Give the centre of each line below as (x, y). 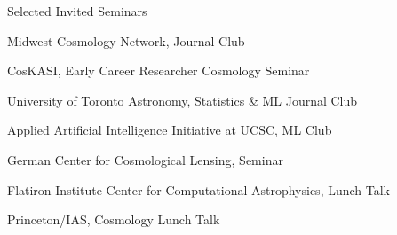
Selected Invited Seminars (77, 11)
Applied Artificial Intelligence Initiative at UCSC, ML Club (170, 130)
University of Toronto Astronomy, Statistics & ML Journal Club (183, 100)
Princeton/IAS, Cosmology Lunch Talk (114, 219)
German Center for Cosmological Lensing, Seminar (145, 159)
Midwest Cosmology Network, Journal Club (126, 40)
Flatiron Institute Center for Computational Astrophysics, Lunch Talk (199, 189)
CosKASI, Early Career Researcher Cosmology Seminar (159, 70)
